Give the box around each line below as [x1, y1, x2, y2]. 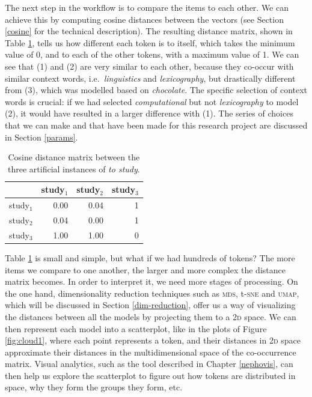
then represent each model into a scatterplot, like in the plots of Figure [5, 322, 267, 335]
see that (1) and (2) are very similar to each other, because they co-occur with [5, 59, 294, 72]
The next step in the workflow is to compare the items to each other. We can [5, 1, 289, 13]
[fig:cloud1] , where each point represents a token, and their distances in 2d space [5, 334, 301, 347]
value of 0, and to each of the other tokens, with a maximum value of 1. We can [5, 48, 299, 61]
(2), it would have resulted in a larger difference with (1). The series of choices [5, 107, 293, 120]
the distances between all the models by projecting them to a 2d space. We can [5, 310, 296, 323]
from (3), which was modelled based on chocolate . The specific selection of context [5, 83, 308, 96]
